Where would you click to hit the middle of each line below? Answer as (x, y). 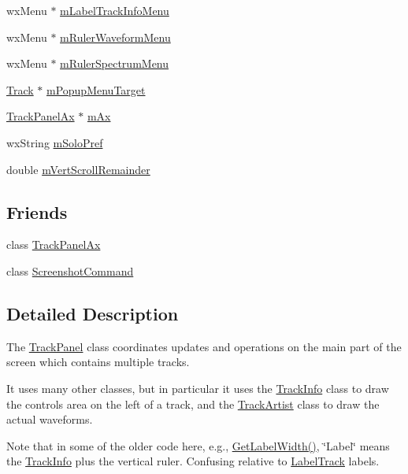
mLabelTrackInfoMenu (115, 10)
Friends (37, 211)
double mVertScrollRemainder (78, 169)
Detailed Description (93, 313)
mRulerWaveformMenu (115, 37)
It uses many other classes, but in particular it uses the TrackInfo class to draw (198, 388)
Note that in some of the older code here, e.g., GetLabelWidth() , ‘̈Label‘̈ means (198, 445)
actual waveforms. (50, 419)
